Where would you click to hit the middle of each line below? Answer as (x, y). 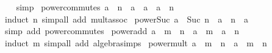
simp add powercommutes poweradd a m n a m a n (122, 31)
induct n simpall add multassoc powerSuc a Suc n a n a (126, 19)
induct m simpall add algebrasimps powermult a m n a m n (136, 42)
